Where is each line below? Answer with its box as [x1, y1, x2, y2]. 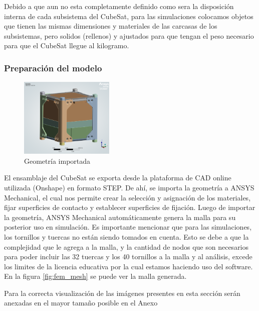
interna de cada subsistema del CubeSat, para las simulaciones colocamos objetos [4, 11, 253, 21]
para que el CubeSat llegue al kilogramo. [4, 40, 129, 51]
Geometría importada [24, 155, 91, 166]
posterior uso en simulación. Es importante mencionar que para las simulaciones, [4, 222, 252, 232]
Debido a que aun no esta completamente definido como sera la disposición [4, 1, 234, 11]
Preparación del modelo [4, 61, 102, 74]
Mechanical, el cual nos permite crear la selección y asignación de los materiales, [4, 192, 251, 202]
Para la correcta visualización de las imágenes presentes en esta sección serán [4, 287, 240, 298]
